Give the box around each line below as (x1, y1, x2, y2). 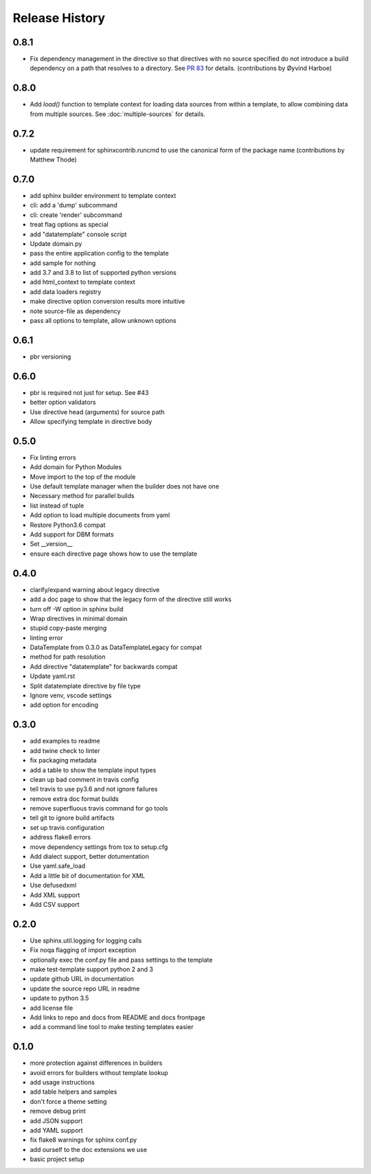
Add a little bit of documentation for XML (30, 871, 146, 879)
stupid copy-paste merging (30, 624, 106, 632)
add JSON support (30, 1116, 83, 1125)
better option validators (30, 398, 96, 407)
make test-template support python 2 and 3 (30, 965, 154, 973)
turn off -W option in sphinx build (30, 605, 124, 613)
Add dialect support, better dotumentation (30, 853, 149, 861)
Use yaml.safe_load (30, 862, 86, 870)
